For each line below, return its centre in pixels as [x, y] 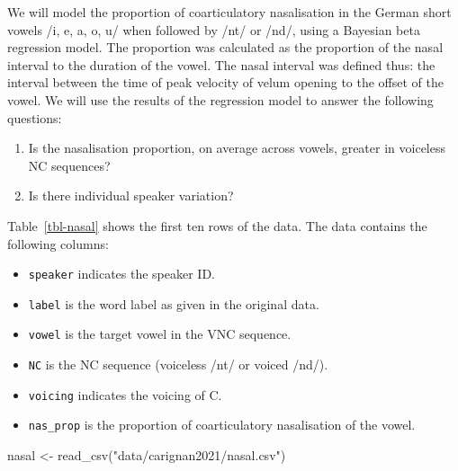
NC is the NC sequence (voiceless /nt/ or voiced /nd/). [178, 364]
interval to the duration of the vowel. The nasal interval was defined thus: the [221, 64]
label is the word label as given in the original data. [174, 303]
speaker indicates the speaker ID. [122, 274]
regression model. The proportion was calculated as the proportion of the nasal [225, 47]
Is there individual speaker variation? [131, 196]
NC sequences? [69, 165]
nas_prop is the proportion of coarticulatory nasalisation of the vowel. [222, 425]
